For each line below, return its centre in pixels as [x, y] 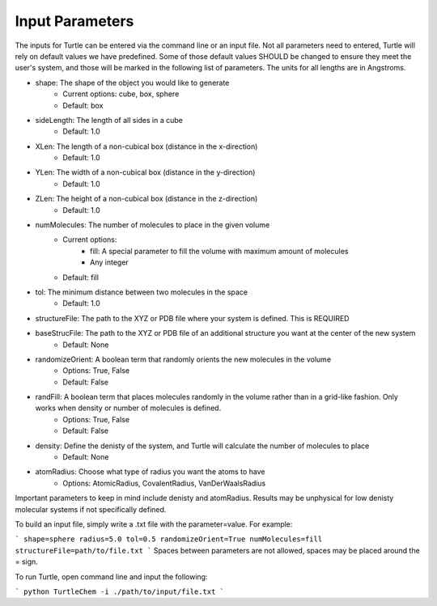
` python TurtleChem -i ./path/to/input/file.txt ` [120, 591]
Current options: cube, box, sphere [121, 94]
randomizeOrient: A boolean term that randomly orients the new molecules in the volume [183, 359]
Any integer [109, 262]
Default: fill [81, 277]
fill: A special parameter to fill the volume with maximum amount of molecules [219, 251]
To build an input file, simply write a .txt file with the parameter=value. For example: [154, 524]
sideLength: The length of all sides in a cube [109, 120]
